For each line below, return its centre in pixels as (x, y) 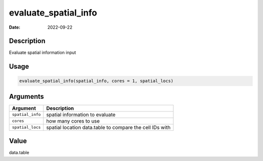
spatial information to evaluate (81, 114)
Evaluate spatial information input (43, 53)
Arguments (27, 97)
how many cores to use (73, 121)
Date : (15, 27)
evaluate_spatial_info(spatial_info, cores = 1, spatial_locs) (96, 81)
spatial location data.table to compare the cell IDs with (109, 127)
